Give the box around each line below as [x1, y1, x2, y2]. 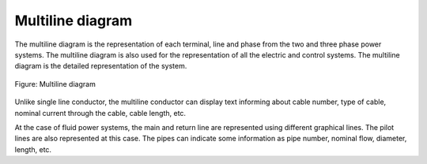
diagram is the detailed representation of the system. [14, 61, 187, 71]
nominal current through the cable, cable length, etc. [14, 108, 186, 117]
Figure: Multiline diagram [14, 79, 96, 88]
